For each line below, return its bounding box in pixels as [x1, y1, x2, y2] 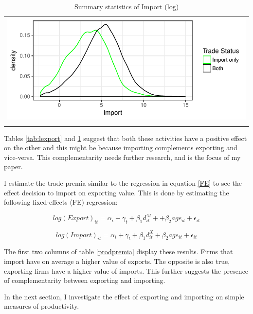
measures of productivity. [4, 301, 79, 311]
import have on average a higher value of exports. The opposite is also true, [4, 256, 230, 266]
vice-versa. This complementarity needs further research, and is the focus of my [4, 152, 241, 162]
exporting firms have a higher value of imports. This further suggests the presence [4, 265, 249, 276]
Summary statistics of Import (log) [74, 1, 179, 11]
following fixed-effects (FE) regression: [4, 197, 118, 207]
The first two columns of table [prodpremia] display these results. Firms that [4, 246, 233, 257]
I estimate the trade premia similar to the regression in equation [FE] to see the [4, 177, 242, 188]
